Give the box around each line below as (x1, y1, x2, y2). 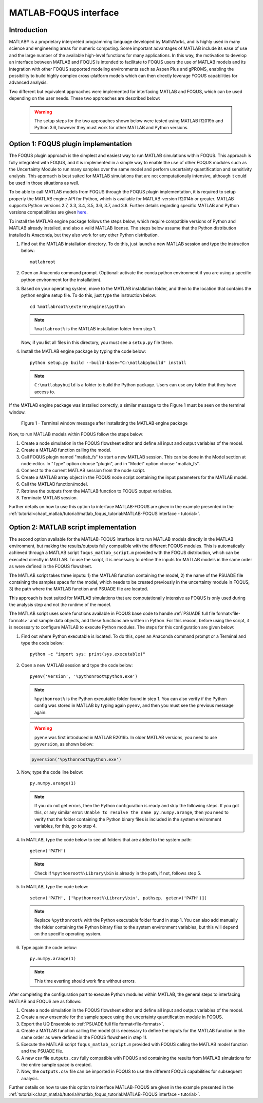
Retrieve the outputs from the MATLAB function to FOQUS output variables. (21, 488, 172, 494)
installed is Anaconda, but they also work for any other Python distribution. (9, 232, 159, 238)
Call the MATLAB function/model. (21, 481, 88, 487)
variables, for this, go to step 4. (34, 823, 97, 829)
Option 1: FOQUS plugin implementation (9, 140, 132, 148)
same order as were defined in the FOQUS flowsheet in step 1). (21, 1034, 148, 1040)
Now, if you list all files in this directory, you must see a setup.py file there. (21, 339, 173, 345)
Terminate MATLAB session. (21, 494, 78, 500)
